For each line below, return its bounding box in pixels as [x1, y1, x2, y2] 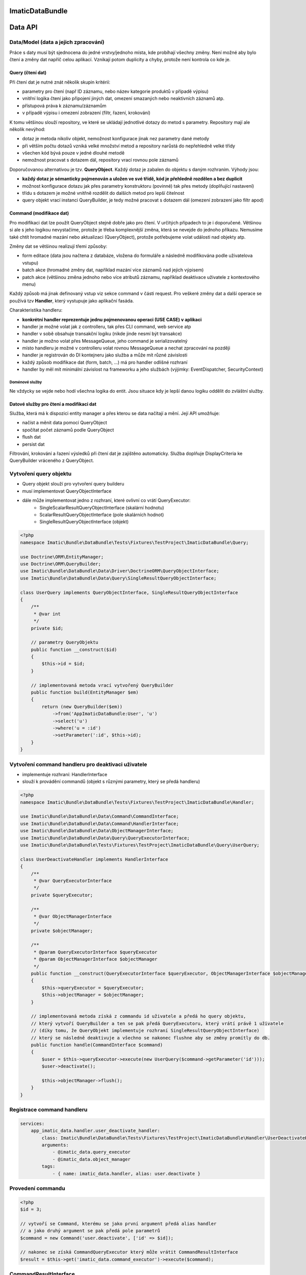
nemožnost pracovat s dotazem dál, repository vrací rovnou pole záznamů [22, 157, 178, 163]
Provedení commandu [9, 1185, 66, 1192]
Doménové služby [9, 380, 42, 385]
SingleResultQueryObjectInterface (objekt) [39, 519, 129, 525]
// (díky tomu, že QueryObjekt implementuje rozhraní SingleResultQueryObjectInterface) [31, 1028, 260, 1034]
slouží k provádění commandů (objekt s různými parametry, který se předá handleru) [22, 778, 200, 785]
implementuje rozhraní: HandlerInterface [22, 771, 108, 777]
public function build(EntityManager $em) [31, 690, 139, 696]
